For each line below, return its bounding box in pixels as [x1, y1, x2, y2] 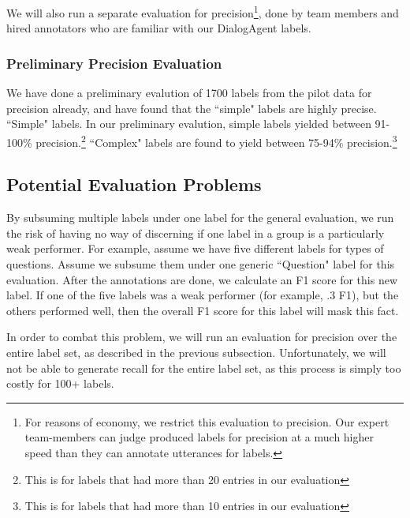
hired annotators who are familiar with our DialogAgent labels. [6, 20, 311, 36]
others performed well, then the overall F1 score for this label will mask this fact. [6, 302, 399, 318]
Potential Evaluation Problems [6, 172, 262, 197]
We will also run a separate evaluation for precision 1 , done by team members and [6, 2, 399, 21]
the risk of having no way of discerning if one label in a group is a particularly [6, 224, 385, 241]
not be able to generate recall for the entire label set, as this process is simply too [6, 359, 401, 376]
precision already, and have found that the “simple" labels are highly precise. [6, 99, 377, 116]
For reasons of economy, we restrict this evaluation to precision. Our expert [24, 413, 389, 430]
